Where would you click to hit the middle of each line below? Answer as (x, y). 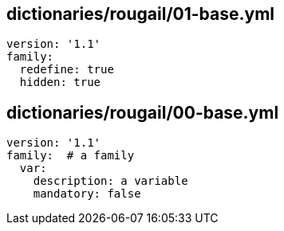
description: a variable (110, 181)
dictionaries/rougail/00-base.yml (143, 112)
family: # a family (71, 156)
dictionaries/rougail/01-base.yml (141, 14)
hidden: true (60, 82)
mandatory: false (87, 194)
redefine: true (67, 70)
